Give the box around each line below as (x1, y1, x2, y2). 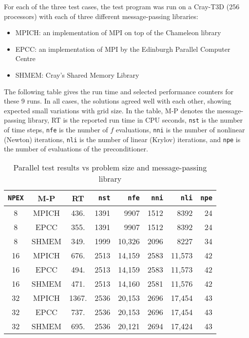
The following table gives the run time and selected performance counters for (4, 86, 233, 96)
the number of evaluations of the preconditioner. (4, 144, 148, 154)
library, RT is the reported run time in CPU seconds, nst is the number (28, 115, 243, 125)
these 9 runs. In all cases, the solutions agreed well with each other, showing (4, 96, 231, 106)
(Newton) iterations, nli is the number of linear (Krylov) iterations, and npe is (4, 134, 241, 144)
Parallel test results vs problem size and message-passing (13, 161, 207, 173)
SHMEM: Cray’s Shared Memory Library (15, 69, 139, 80)
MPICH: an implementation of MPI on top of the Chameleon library (15, 27, 221, 38)
